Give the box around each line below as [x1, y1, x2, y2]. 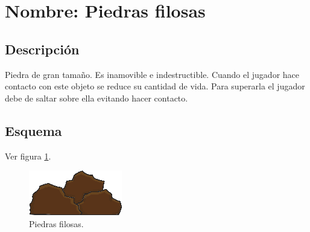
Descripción [5, 39, 80, 58]
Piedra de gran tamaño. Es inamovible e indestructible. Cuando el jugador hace [5, 68, 300, 80]
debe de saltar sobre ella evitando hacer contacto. [5, 91, 188, 104]
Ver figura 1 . [5, 149, 51, 162]
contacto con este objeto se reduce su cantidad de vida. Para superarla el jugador [5, 80, 305, 92]
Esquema [5, 121, 62, 140]
